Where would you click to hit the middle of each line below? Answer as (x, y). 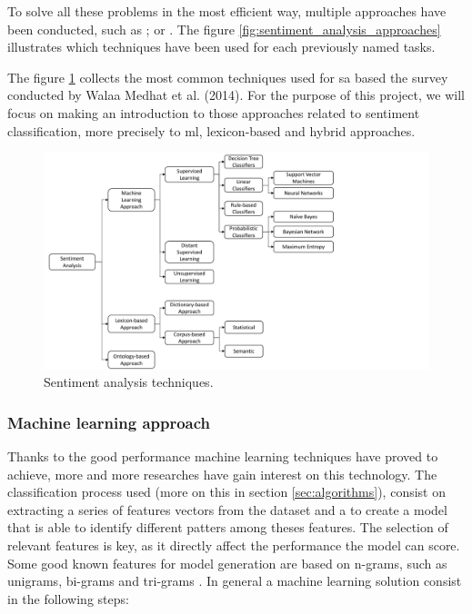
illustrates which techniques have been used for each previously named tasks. (221, 47)
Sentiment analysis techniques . (129, 382)
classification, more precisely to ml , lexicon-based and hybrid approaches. (211, 130)
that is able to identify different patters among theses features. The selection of (228, 527)
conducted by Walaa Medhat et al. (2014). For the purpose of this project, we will (236, 95)
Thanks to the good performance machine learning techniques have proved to (223, 456)
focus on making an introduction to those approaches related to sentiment (214, 112)
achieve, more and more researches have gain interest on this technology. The (222, 474)
